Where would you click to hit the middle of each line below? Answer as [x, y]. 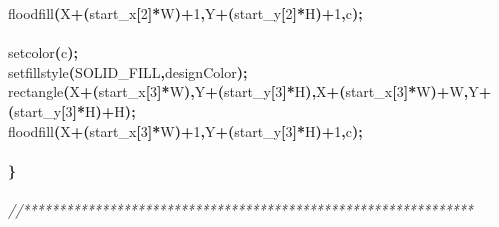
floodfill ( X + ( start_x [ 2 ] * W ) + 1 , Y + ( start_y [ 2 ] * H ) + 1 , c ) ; [185, 13]
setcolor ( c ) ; [43, 52]
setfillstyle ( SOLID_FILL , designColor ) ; [128, 71]
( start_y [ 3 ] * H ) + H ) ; [72, 110]
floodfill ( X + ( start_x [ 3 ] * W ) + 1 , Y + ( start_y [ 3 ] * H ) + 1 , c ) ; [185, 130]
